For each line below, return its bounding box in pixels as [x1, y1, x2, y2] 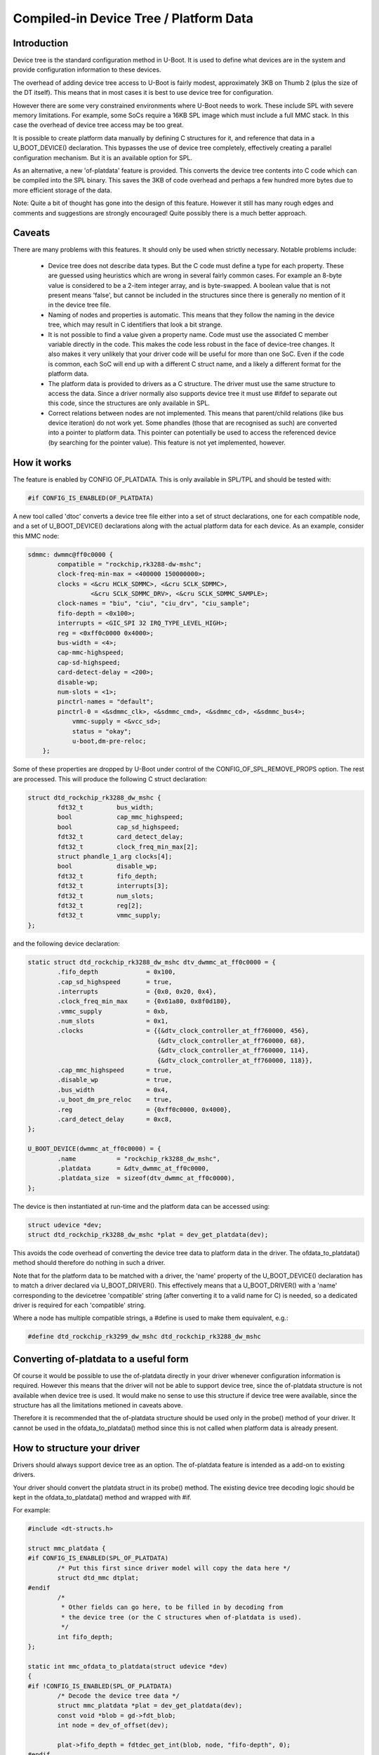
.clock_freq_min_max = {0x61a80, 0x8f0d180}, [57, 998, 232, 1005]
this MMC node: [13, 531, 60, 540]
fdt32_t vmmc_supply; [57, 911, 161, 920]
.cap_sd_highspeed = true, [57, 978, 173, 986]
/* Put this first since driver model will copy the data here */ [57, 1564, 291, 1572]
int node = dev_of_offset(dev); [57, 1721, 168, 1730]
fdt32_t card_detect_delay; [57, 833, 184, 841]
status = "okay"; [72, 727, 132, 735]
